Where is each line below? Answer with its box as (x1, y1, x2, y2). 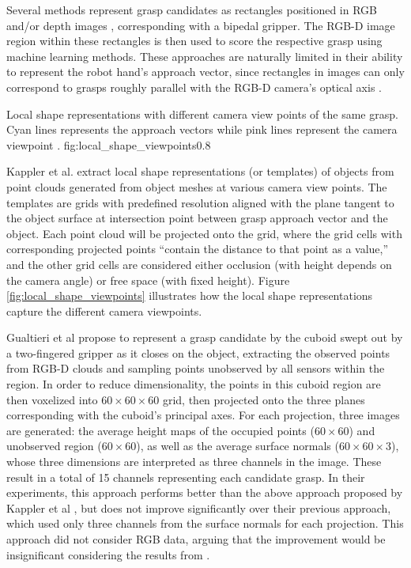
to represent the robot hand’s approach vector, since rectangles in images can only (6, 63, 405, 80)
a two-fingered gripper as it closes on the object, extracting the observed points (6, 344, 390, 361)
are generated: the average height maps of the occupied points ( (6, 422, 315, 438)
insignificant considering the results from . (6, 546, 210, 562)
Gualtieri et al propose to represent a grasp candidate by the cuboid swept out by (6, 329, 403, 346)
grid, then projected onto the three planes (162, 391, 365, 407)
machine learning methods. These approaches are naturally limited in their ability (6, 47, 403, 64)
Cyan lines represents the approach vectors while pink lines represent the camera (6, 121, 398, 138)
